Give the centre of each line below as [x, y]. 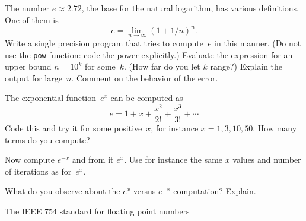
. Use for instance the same [173, 160]
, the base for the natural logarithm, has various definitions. [190, 8]
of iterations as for [38, 171]
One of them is [32, 19]
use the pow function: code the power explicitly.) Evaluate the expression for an [149, 54]
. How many [275, 128]
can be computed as [147, 98]
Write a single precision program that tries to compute [104, 42]
